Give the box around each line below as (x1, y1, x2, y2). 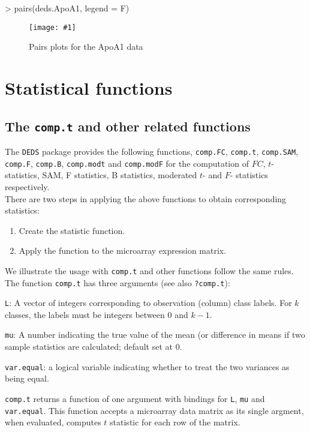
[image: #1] (29, 23, 76, 32)
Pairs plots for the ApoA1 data (29, 40, 143, 53)
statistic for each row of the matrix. (110, 416, 240, 428)
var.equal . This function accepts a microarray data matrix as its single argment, (5, 404, 304, 416)
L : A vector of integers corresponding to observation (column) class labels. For (5, 296, 292, 309)
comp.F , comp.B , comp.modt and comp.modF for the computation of (5, 157, 249, 169)
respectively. (5, 180, 50, 193)
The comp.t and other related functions (5, 116, 251, 135)
